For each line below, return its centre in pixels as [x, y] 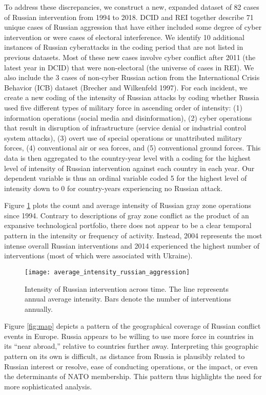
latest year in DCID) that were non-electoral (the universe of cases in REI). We [129, 67]
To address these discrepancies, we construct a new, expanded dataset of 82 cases [132, 7]
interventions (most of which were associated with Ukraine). [98, 256]
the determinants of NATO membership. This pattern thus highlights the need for [133, 376]
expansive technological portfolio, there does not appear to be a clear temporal [128, 225]
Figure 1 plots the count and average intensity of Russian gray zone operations [128, 205]
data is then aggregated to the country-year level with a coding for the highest [127, 157]
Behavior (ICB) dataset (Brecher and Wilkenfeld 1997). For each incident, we [126, 87]
